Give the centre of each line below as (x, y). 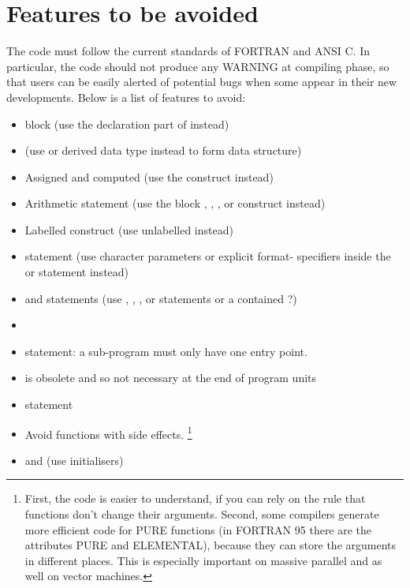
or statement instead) (77, 272)
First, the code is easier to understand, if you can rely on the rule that (195, 498)
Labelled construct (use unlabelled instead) (129, 229)
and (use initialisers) (74, 460)
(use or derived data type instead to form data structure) (163, 150)
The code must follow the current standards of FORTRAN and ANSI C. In (188, 51)
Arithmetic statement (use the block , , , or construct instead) (175, 203)
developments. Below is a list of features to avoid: (126, 97)
